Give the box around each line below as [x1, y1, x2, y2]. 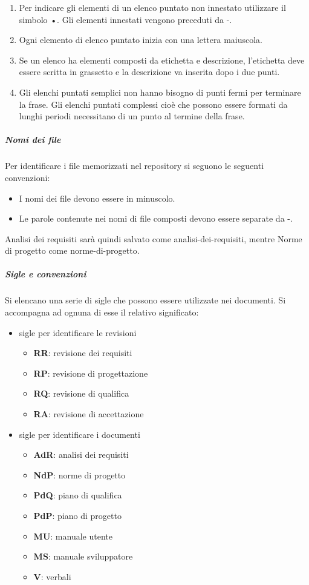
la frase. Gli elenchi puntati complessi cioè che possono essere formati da [19, 97, 288, 110]
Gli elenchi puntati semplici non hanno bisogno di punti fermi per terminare [19, 85, 301, 98]
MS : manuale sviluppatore [33, 550, 133, 563]
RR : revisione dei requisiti [33, 346, 132, 359]
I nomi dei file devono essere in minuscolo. [19, 191, 175, 204]
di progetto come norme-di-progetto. [5, 244, 140, 257]
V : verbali [33, 570, 71, 583]
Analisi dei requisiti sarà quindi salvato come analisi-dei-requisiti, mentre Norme [5, 232, 302, 245]
